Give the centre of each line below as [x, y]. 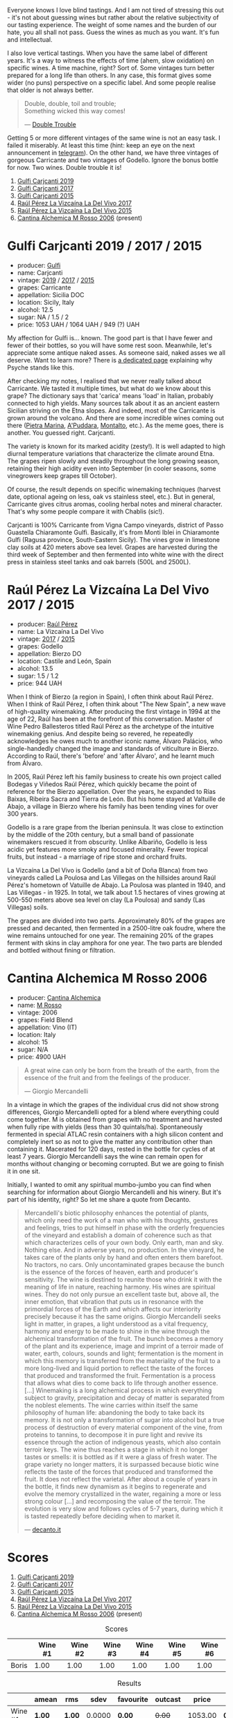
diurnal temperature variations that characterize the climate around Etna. [111, 453]
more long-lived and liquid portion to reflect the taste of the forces [119, 1368]
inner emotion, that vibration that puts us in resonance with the [114, 1301]
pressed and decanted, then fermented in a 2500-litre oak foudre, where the [116, 928]
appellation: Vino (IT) [47, 1027]
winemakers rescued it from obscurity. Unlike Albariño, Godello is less [107, 842]
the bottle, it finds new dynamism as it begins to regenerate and [115, 1486]
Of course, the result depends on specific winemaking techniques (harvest [114, 489]
